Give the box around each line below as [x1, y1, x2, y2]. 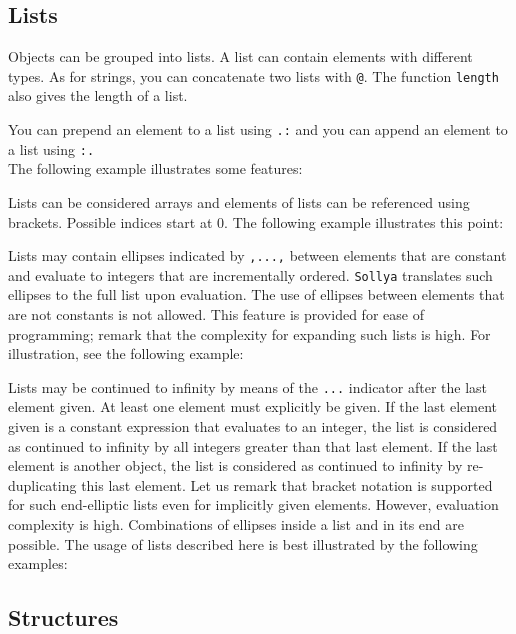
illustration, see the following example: [8, 343, 244, 364]
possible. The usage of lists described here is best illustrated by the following [8, 533, 478, 554]
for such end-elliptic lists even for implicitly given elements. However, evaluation [8, 494, 499, 515]
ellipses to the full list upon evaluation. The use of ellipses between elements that [8, 284, 505, 305]
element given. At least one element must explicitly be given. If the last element [8, 396, 497, 417]
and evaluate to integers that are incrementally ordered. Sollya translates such [8, 264, 493, 285]
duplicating [8, 474, 77, 495]
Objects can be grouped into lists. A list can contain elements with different [8, 46, 473, 67]
